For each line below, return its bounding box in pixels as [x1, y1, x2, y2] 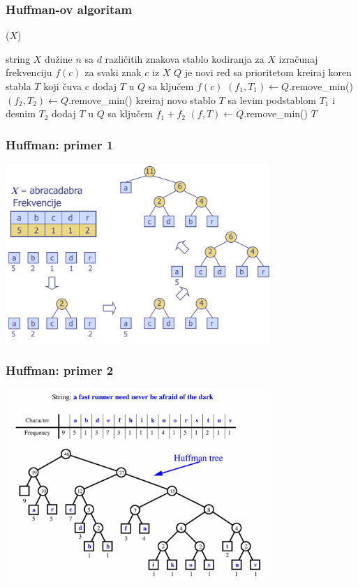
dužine [45, 51, 73, 66]
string [6, 51, 31, 66]
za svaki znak [84, 65, 142, 80]
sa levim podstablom [228, 92, 317, 107]
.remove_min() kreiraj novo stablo [68, 92, 216, 107]
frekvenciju [6, 65, 52, 80]
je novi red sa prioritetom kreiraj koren [184, 65, 352, 80]
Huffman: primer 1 [6, 135, 114, 153]
